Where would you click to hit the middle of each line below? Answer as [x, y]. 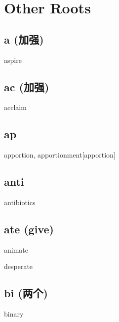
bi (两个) [26, 293]
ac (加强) [27, 86]
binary [14, 314]
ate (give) [29, 229]
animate [16, 249]
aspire [13, 60]
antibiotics [20, 202]
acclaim [15, 107]
